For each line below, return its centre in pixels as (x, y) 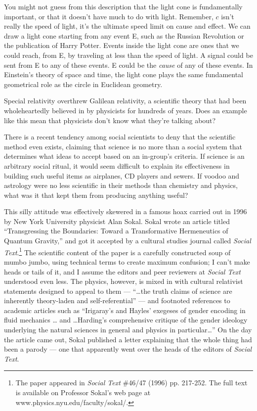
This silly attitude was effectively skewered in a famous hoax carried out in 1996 (126, 211)
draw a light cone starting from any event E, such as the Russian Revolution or (124, 35)
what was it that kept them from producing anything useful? (96, 195)
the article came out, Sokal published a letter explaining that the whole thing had (128, 339)
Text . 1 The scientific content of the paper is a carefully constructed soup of (117, 251)
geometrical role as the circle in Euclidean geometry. (83, 84)
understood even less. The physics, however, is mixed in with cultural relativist (124, 281)
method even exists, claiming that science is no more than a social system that (123, 146)
